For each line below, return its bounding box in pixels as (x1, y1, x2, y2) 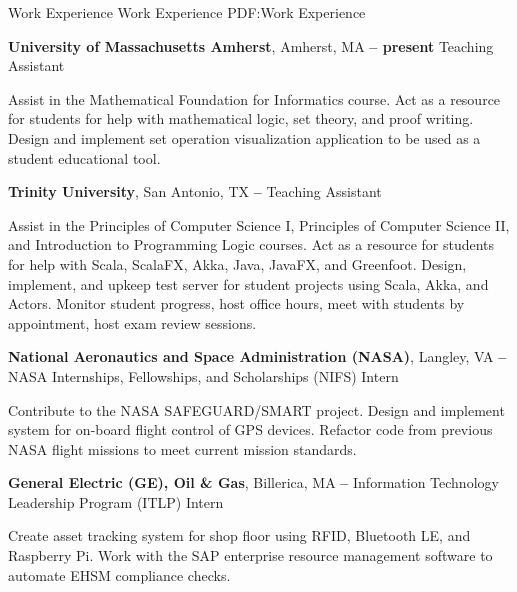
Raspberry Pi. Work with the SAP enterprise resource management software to (8, 545, 493, 566)
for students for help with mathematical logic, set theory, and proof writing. (8, 108, 474, 129)
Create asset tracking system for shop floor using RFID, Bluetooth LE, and (8, 525, 471, 546)
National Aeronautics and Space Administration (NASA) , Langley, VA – (8, 346, 507, 367)
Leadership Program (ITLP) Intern (8, 491, 224, 512)
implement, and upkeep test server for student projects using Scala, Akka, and (8, 273, 489, 294)
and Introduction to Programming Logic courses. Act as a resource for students (8, 234, 495, 255)
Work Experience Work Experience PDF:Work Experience (8, 2, 366, 22)
